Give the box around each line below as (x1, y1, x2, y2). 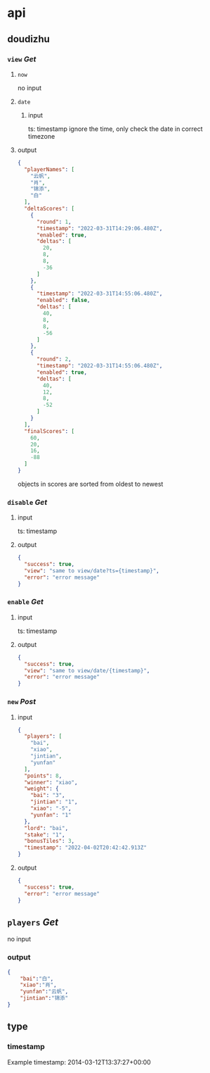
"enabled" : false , (36, 297, 91, 304)
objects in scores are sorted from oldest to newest (17, 479, 164, 488)
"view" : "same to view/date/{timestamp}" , (24, 667, 150, 674)
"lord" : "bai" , (24, 824, 69, 832)
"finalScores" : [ (24, 427, 75, 434)
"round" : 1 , (36, 218, 72, 225)
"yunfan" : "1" (30, 811, 72, 818)
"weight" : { (24, 785, 59, 793)
